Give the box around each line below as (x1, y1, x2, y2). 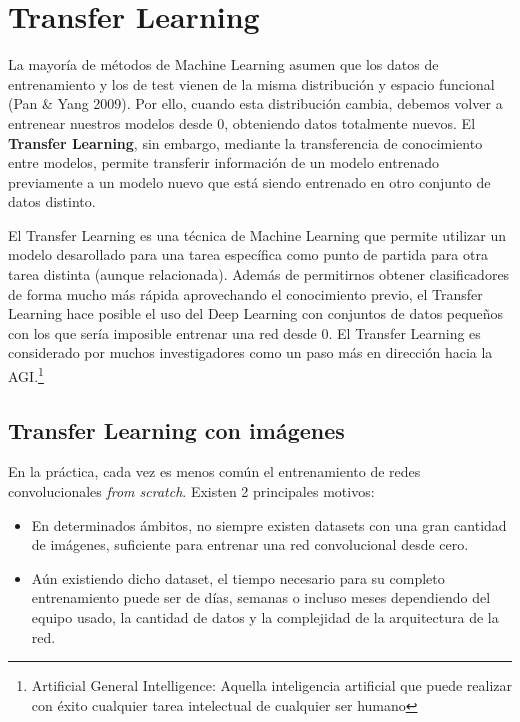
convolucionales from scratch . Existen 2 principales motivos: (8, 481, 375, 502)
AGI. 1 (8, 363, 44, 386)
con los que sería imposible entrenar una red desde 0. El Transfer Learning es (8, 322, 481, 343)
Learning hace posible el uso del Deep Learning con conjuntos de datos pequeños (8, 303, 503, 324)
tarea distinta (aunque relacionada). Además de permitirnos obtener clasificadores (8, 264, 510, 285)
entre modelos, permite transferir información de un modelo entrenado (8, 152, 439, 173)
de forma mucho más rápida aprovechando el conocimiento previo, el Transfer (8, 283, 483, 304)
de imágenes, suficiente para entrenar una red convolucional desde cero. (31, 534, 469, 555)
